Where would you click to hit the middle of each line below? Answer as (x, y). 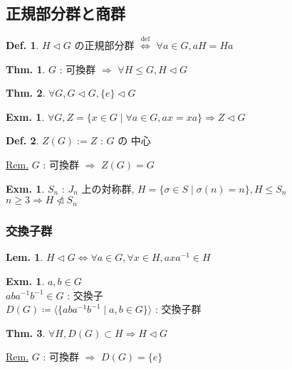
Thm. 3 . (26, 332)
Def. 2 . (22, 140)
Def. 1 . (22, 45)
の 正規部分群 (104, 45)
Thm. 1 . (26, 69)
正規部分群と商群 (66, 13)
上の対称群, (108, 188)
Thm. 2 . (26, 93)
